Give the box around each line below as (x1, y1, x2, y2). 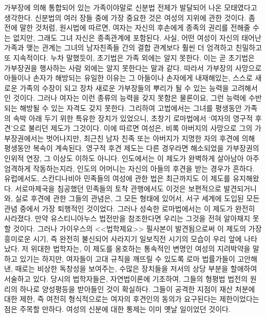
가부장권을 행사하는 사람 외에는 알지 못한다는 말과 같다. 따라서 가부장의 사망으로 (4, 62, 262, 73)
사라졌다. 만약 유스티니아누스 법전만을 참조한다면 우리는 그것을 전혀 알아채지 (4, 213, 251, 224)
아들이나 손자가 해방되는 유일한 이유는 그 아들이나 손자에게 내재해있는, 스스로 (4, 72, 253, 83)
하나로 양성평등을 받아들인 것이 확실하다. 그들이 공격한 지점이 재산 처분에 (20, 283, 255, 294)
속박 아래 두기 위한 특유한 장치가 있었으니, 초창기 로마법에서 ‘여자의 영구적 (13, 112, 253, 123)
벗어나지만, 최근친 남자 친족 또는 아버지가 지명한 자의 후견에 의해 (46, 132, 255, 143)
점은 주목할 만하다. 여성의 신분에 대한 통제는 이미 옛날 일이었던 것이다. (4, 303, 231, 314)
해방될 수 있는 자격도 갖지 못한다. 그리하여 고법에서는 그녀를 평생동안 (20, 102, 242, 113)
